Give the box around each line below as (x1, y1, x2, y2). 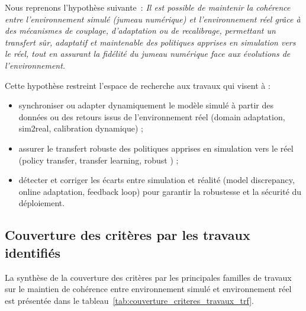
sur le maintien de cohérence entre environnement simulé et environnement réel (5, 283, 292, 295)
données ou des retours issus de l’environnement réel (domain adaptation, (18, 110, 285, 123)
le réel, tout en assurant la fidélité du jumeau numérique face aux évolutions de (5, 47, 291, 60)
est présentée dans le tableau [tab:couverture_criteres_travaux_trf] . (5, 294, 255, 306)
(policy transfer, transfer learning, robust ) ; (18, 153, 179, 166)
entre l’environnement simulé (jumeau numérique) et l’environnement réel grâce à (5, 12, 301, 25)
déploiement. (18, 197, 65, 209)
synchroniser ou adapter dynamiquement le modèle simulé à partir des (18, 99, 274, 111)
